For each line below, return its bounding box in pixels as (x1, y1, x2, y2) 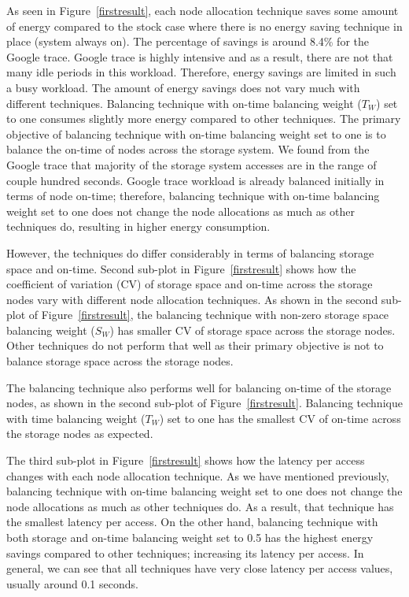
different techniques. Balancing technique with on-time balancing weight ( (6, 95, 362, 111)
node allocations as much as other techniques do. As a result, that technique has (6, 498, 394, 514)
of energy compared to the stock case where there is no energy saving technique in (6, 17, 403, 34)
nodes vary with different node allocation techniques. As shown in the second (6, 291, 378, 307)
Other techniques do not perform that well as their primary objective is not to (6, 337, 384, 354)
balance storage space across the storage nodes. (6, 353, 234, 369)
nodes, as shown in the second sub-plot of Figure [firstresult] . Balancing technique (6, 395, 403, 411)
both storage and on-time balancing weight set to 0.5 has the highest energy (6, 529, 374, 545)
